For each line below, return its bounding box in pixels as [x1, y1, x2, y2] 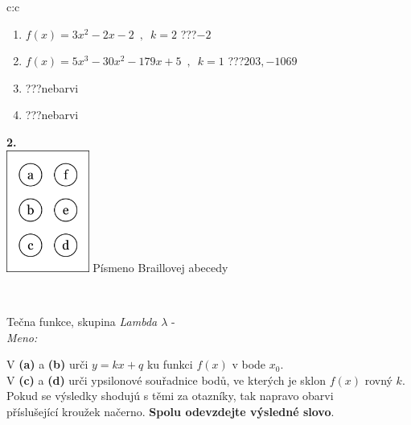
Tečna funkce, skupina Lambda [6, 312, 158, 329]
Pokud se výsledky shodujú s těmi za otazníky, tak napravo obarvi [6, 387, 334, 404]
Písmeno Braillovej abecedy [92, 258, 228, 275]
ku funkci [146, 356, 193, 373]
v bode [232, 356, 266, 373]
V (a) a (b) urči [6, 356, 88, 373]
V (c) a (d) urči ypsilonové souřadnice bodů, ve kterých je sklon [6, 371, 326, 388]
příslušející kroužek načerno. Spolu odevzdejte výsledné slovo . [6, 402, 335, 419]
